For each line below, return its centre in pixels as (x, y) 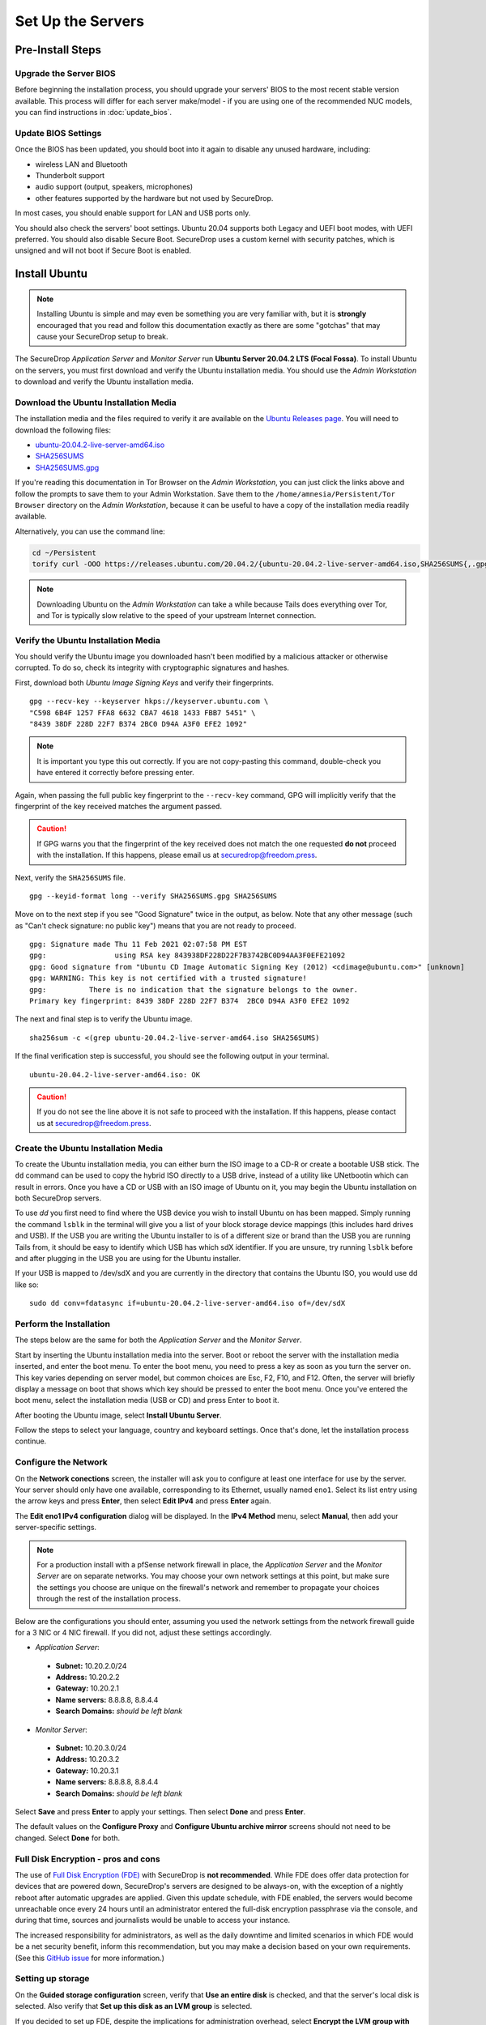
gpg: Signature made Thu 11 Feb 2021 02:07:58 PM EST (138, 944)
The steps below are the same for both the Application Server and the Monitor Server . (158, 1340)
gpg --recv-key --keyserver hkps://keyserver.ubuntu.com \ (149, 701)
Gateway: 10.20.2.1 (87, 1688)
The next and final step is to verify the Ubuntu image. (104, 1019)
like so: (27, 1285)
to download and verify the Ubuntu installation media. (104, 382)
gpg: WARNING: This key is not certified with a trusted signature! (168, 978)
